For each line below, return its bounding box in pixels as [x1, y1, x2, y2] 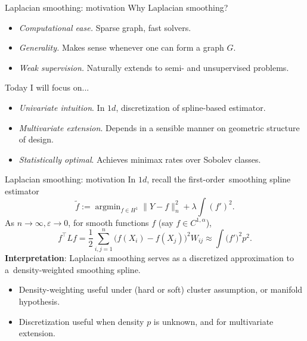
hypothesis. [18, 295, 60, 308]
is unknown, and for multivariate [153, 315, 274, 327]
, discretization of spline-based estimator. [116, 101, 266, 113]
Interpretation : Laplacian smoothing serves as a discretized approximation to [5, 252, 294, 264]
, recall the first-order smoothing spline [147, 173, 291, 185]
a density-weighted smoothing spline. [5, 263, 141, 275]
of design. [18, 133, 54, 145]
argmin [95, 202, 121, 211]
